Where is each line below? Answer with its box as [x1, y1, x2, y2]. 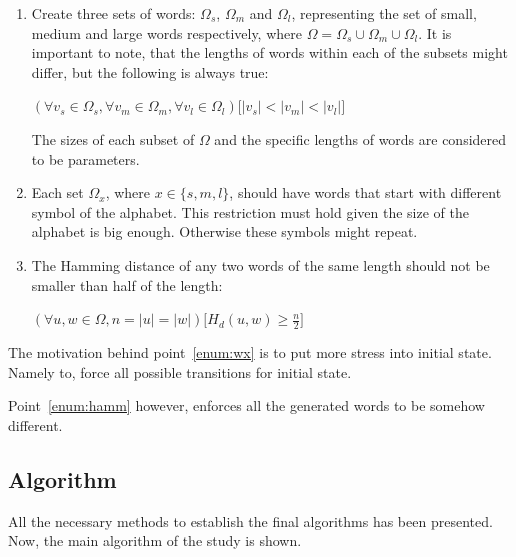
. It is [418, 22, 452, 43]
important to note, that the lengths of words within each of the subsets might [31, 42, 508, 63]
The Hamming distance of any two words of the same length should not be [31, 254, 490, 275]
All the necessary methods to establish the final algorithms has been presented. [8, 510, 493, 531]
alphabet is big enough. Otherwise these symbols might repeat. [31, 221, 418, 242]
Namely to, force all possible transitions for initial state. [8, 361, 352, 382]
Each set [31, 182, 84, 203]
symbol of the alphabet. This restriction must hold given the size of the [31, 201, 469, 222]
